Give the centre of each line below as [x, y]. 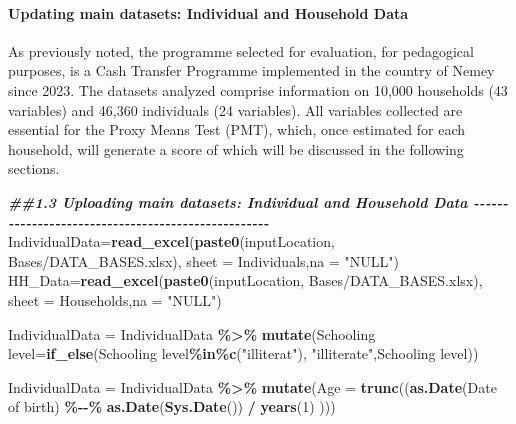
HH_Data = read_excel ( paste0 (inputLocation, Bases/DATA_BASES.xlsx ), [245, 280]
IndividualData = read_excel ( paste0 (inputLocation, [171, 241]
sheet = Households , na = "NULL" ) [115, 299]
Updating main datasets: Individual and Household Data [208, 12]
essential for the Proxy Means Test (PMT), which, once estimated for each [237, 129]
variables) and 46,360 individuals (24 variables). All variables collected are [235, 109]
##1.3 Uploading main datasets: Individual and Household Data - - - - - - [258, 201]
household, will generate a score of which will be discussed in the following [236, 148]
